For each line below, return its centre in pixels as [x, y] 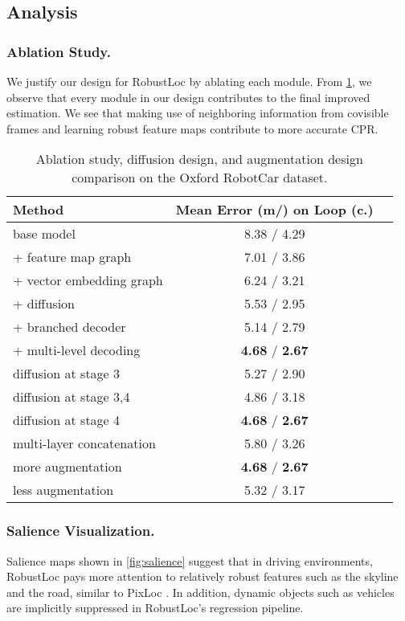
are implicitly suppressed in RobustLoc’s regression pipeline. [155, 608]
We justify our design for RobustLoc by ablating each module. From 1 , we [189, 81]
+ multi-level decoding [77, 350]
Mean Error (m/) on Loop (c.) [274, 210]
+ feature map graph [72, 257]
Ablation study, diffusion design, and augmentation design [199, 159]
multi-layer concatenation [84, 443]
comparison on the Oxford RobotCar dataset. [200, 178]
